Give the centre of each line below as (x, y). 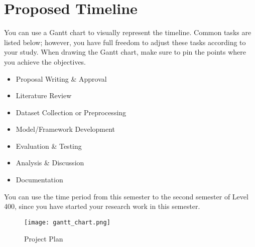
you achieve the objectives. (45, 61)
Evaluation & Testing (49, 146)
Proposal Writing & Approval (61, 78)
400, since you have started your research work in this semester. (102, 206)
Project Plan (44, 238)
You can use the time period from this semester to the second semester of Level (126, 196)
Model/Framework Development (66, 129)
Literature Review (44, 95)
